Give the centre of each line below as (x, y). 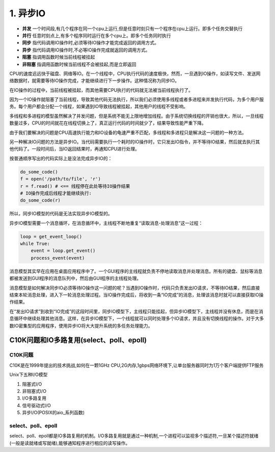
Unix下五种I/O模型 (29, 374)
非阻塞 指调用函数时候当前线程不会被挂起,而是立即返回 (79, 64)
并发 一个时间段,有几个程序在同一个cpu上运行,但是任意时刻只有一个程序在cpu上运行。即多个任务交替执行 (132, 29)
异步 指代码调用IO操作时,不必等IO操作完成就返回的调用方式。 (86, 50)
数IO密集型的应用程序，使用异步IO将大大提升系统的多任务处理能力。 (81, 325)
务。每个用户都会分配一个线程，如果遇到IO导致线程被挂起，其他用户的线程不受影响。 (99, 107)
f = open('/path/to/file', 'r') (61, 179)
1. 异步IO (28, 13)
